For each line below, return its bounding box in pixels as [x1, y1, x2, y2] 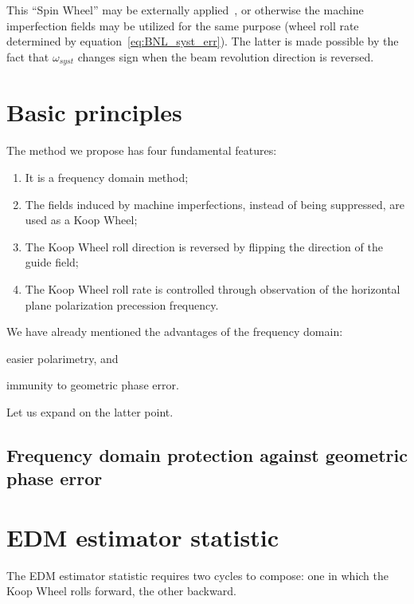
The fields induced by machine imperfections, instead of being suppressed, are [25, 195, 404, 212]
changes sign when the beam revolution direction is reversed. [77, 48, 374, 65]
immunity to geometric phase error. [6, 377, 179, 393]
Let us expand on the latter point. [6, 403, 174, 420]
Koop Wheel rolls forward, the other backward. [6, 582, 236, 599]
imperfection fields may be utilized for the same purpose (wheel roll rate [6, 17, 359, 34]
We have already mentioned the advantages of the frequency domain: [6, 323, 343, 340]
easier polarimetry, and [6, 349, 119, 366]
